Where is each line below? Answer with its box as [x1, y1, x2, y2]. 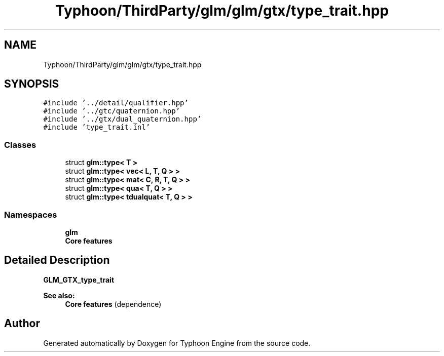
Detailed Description [4, 254, 110, 267]
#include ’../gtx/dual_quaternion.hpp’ [43, 115, 202, 124]
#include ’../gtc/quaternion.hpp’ [43, 107, 180, 115]
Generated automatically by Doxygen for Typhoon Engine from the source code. [43, 338, 311, 347]
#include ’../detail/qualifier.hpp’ [43, 99, 189, 107]
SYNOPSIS [4, 77, 59, 91]
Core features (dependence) [65, 299, 162, 308]
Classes [4, 139, 36, 150]
